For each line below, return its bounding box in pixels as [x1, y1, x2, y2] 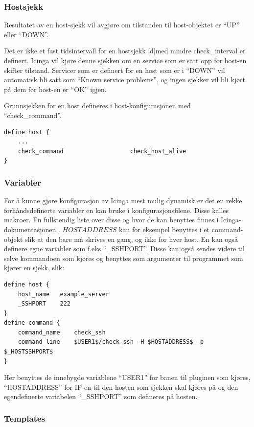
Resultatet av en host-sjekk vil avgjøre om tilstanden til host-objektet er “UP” [4, 20, 240, 30]
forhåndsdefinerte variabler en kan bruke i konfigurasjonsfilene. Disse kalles [4, 205, 229, 215]
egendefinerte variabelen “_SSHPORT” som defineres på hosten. [4, 391, 198, 402]
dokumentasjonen [4, 224, 56, 234]
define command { [4, 319, 60, 327]
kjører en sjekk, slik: [4, 262, 65, 273]
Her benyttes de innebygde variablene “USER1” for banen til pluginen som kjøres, [4, 372, 251, 382]
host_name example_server [18, 290, 109, 298]
